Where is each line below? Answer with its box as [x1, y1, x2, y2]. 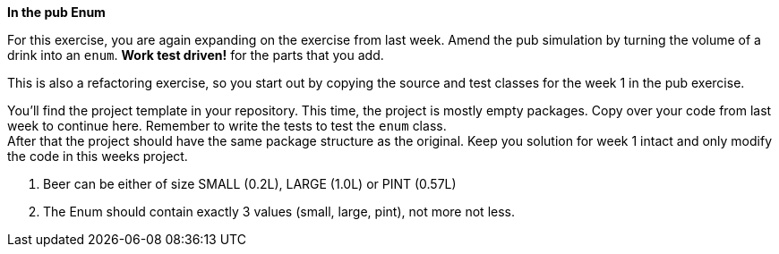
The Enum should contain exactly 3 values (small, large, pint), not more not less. [43, 204, 515, 219]
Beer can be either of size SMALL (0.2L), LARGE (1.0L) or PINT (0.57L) [43, 176, 457, 191]
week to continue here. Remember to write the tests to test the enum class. [7, 118, 447, 133]
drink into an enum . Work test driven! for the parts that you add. [7, 47, 384, 63]
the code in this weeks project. [7, 148, 188, 164]
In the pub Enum [7, 4, 106, 20]
